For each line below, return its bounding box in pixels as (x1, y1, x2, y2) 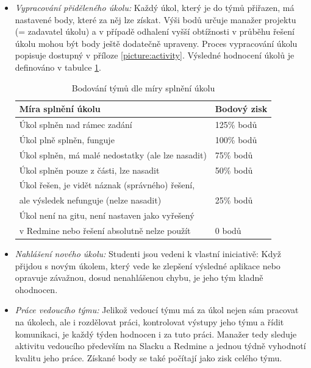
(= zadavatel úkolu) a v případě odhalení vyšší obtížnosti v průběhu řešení (15, 25, 295, 38)
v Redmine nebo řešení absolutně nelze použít (19, 224, 191, 236)
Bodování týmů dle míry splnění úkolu (71, 81, 215, 94)
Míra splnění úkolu (19, 102, 101, 115)
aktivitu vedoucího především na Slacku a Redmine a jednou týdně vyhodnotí (15, 339, 306, 352)
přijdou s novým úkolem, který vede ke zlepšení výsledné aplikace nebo (15, 259, 281, 272)
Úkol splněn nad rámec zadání (19, 118, 132, 130)
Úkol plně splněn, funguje (19, 133, 115, 146)
